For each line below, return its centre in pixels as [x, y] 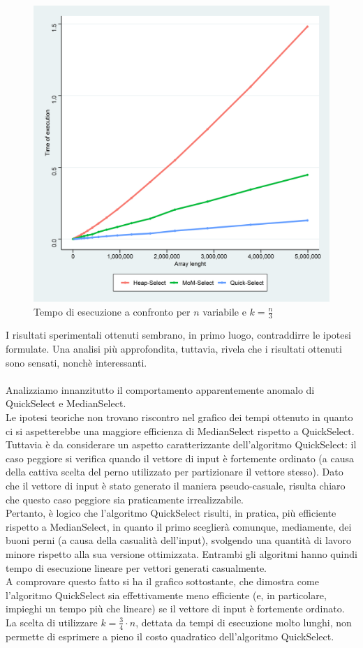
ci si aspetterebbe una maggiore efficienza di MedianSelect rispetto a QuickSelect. [180, 430]
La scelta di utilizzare [52, 622]
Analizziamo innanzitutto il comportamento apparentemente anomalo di [160, 389]
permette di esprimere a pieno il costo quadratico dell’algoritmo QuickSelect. [170, 636]
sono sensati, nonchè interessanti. [76, 362]
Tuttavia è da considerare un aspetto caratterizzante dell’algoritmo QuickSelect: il [181, 444]
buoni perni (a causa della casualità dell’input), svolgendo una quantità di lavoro [179, 540]
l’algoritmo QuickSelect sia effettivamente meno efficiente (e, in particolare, [166, 595]
